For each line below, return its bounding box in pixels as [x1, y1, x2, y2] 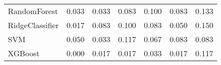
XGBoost [8, 48, 40, 59]
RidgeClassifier [8, 19, 59, 31]
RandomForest [8, 5, 58, 16]
